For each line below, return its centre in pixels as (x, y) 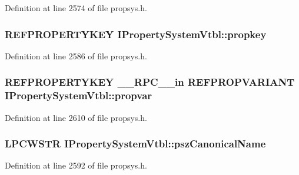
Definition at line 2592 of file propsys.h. (76, 165)
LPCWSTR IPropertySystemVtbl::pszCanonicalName (135, 144)
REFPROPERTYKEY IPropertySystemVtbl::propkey (136, 34)
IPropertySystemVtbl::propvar (79, 95)
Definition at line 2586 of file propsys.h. (76, 55)
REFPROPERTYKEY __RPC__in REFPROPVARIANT (150, 82)
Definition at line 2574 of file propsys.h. (76, 8)
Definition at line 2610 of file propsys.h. (76, 117)
